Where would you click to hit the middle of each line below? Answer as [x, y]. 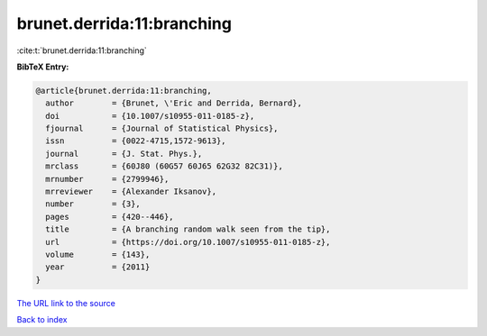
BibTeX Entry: [43, 67]
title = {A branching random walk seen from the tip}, [188, 229]
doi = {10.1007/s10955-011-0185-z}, [150, 116]
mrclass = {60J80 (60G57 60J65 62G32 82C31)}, [164, 166]
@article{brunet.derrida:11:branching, [124, 91]
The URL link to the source [66, 303]
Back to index [42, 320]
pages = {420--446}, [110, 217]
